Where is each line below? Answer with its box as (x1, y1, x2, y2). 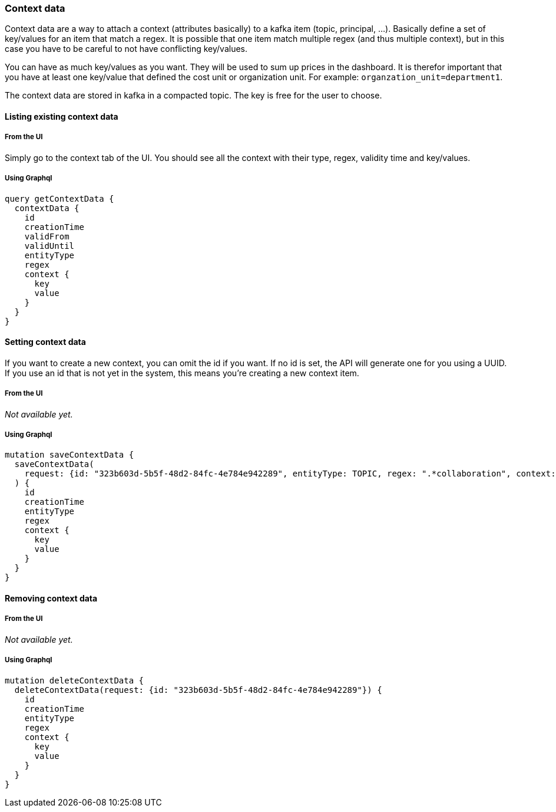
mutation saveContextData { (5, 450, 134, 460)
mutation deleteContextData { (5, 675, 144, 685)
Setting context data (5, 337, 86, 347)
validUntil (24, 241, 75, 251)
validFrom (24, 231, 69, 241)
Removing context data (5, 593, 98, 603)
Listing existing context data (5, 111, 118, 121)
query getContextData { (5, 193, 114, 203)
